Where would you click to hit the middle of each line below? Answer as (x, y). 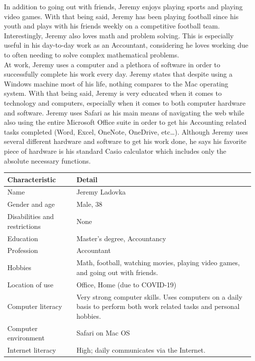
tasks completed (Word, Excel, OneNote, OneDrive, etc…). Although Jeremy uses (126, 131)
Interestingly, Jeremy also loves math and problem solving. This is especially (119, 35)
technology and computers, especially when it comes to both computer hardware (125, 102)
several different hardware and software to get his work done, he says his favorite (125, 141)
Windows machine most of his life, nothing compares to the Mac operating (116, 83)
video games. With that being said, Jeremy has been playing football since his (121, 16)
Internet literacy (32, 350)
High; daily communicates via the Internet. (141, 350)
